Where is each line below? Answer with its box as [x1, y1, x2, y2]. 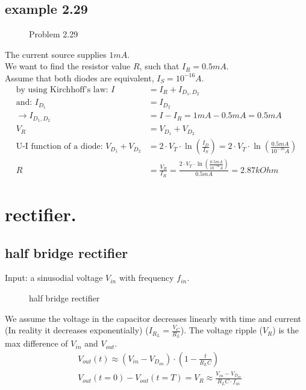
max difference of [5, 337, 68, 350]
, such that [139, 60, 180, 72]
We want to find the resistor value [5, 60, 131, 72]
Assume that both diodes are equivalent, [5, 71, 154, 84]
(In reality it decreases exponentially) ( [5, 324, 149, 336]
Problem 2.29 [29, 28, 78, 40]
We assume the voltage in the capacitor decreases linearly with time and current [5, 312, 302, 324]
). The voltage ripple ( [180, 324, 263, 336]
